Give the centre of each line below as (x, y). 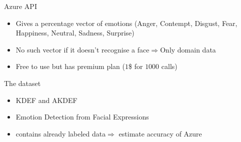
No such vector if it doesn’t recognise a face (82, 49)
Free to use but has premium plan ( (70, 66)
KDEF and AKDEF (46, 100)
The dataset (22, 83)
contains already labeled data (61, 133)
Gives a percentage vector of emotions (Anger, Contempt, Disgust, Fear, (126, 23)
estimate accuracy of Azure (160, 133)
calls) (169, 66)
